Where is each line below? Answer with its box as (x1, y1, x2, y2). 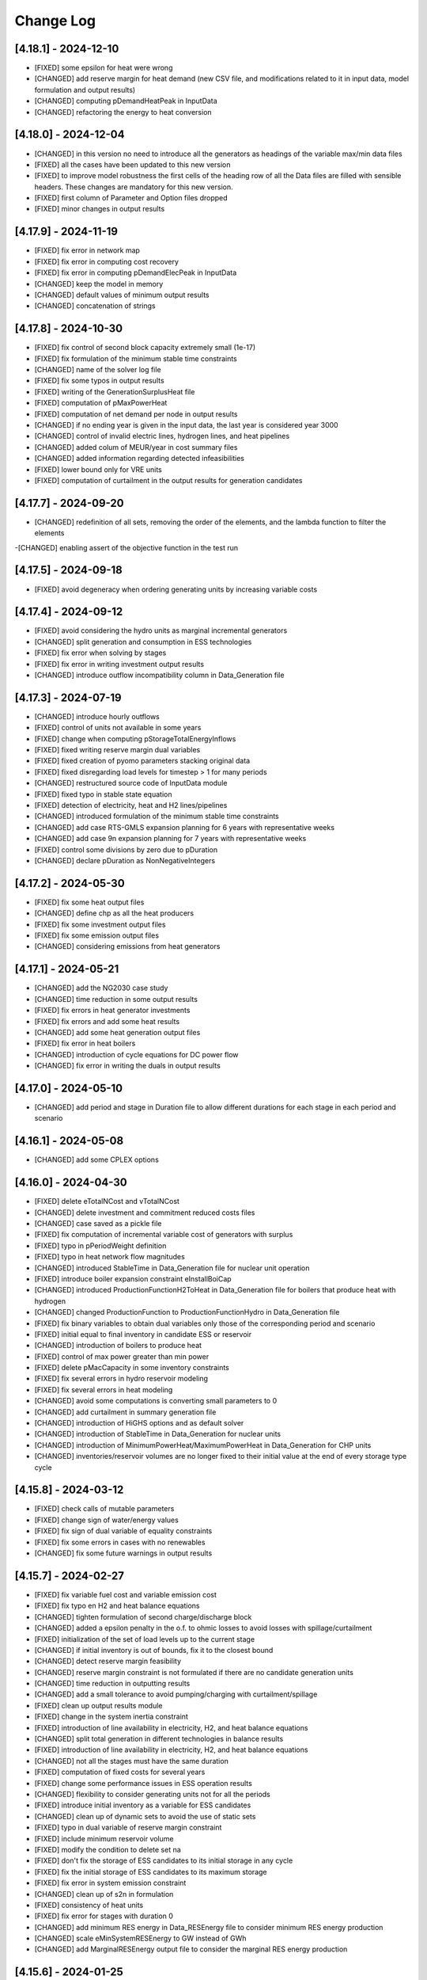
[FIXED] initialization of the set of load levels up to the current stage (34, 1634, 255, 1643)
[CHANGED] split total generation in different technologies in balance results (34, 1734, 284, 1744)
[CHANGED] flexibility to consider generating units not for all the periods (34, 1789, 270, 1799)
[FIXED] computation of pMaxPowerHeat (34, 398, 168, 408)
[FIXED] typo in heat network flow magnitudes (34, 1252, 185, 1262)
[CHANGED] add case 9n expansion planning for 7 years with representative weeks (34, 834, 307, 843)
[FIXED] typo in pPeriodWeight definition (34, 1240, 167, 1251)
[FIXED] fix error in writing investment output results (34, 659, 205, 668)
